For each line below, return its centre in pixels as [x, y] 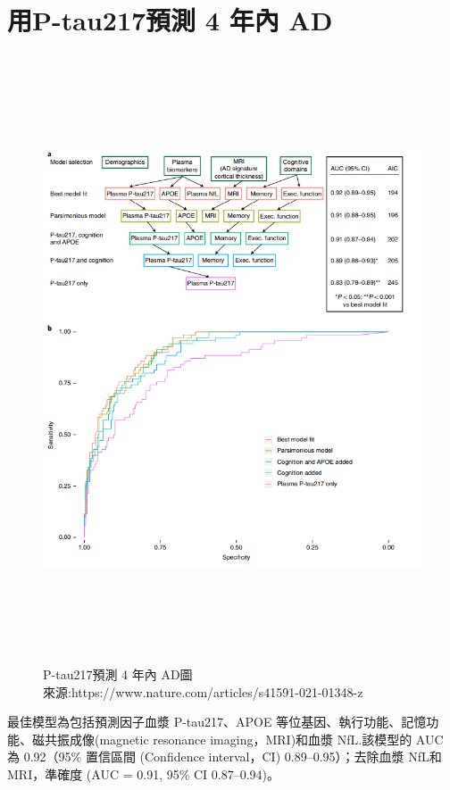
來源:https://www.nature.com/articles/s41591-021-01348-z [203, 691]
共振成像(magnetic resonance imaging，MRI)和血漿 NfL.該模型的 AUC [244, 739]
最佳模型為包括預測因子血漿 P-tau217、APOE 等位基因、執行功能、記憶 [217, 722]
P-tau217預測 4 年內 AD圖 [118, 674]
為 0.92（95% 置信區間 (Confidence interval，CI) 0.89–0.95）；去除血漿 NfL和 [225, 757]
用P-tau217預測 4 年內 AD [170, 20]
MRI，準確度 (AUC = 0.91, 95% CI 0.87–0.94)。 [144, 774]
